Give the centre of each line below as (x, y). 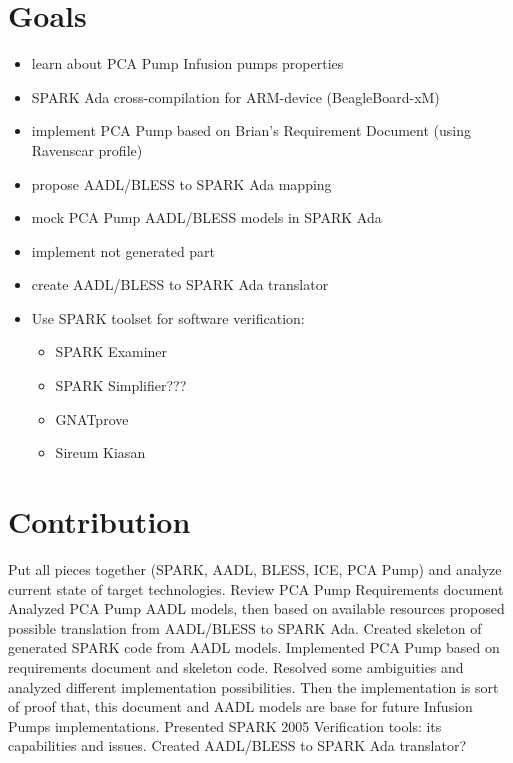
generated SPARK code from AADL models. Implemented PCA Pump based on (254, 647)
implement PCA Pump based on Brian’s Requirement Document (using (251, 130)
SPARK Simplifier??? (121, 385)
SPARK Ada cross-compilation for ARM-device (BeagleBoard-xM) (235, 96)
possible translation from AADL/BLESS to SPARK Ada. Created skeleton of (245, 627)
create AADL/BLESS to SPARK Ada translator (180, 284)
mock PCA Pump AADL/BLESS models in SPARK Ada (206, 217)
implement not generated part (123, 250)
